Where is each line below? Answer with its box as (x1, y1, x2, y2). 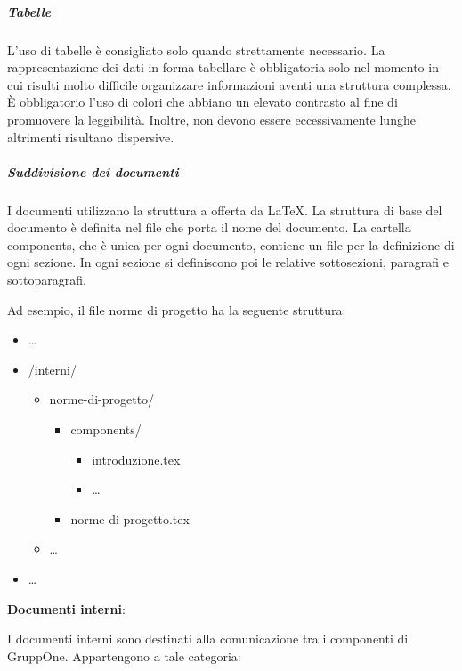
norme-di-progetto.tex (70, 509, 190, 528)
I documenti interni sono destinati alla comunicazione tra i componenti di (7, 629, 409, 648)
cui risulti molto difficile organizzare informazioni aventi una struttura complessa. (7, 75, 451, 93)
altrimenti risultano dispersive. (7, 127, 174, 146)
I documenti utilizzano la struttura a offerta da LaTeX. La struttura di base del (7, 200, 442, 219)
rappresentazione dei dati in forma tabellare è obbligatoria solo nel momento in (7, 58, 439, 77)
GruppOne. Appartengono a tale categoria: (7, 646, 241, 665)
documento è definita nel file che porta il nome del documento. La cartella (7, 218, 411, 237)
